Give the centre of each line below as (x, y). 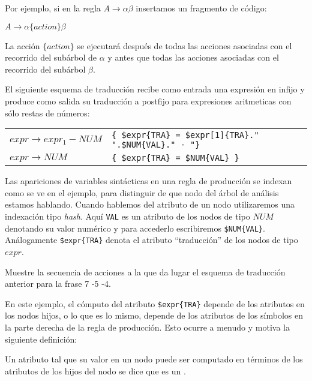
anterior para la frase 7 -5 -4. (58, 283)
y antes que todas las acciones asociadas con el (193, 57)
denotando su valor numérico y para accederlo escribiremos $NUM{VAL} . (135, 228)
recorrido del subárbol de (51, 57)
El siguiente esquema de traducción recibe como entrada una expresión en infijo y (155, 89)
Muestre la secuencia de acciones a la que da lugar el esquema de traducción (145, 271)
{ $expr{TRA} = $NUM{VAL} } (175, 158)
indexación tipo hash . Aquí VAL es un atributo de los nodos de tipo (127, 216)
